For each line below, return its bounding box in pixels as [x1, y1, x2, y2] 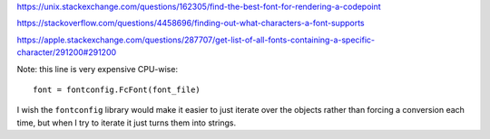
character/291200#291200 [16, 47, 117, 58]
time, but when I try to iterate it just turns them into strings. [16, 117, 236, 128]
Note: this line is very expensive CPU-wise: [16, 63, 179, 74]
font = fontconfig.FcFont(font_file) [33, 84, 201, 95]
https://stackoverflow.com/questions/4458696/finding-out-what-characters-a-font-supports [16, 18, 365, 29]
